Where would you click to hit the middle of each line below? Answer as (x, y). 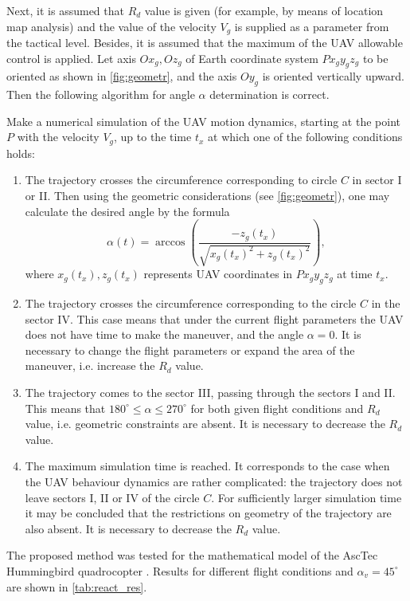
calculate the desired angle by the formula (127, 211)
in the (386, 303)
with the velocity (58, 137)
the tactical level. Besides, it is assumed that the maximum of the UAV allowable (205, 43)
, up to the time (153, 137)
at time (355, 274)
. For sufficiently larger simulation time (307, 497)
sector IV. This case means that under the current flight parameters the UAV (214, 318)
